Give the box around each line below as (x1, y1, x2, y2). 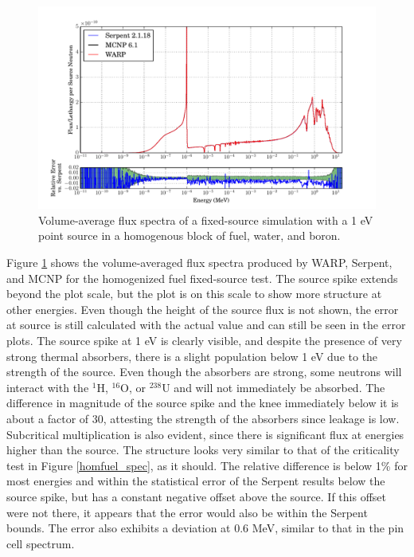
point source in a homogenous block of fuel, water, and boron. (38, 227, 341, 244)
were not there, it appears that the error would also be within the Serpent (6, 504, 368, 520)
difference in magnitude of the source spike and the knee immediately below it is (6, 394, 399, 411)
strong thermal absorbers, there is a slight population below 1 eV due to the (6, 347, 378, 364)
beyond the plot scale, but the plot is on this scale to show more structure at (6, 285, 382, 302)
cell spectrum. (6, 535, 75, 551)
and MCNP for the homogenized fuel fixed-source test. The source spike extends (6, 269, 398, 286)
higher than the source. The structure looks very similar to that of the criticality (6, 441, 400, 458)
